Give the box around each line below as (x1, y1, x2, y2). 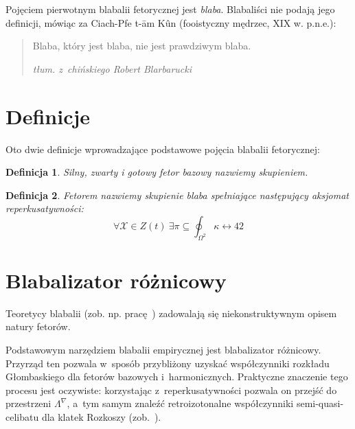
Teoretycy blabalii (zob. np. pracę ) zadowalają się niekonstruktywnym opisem (5, 305, 337, 320)
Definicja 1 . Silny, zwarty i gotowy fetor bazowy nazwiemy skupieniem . (5, 165, 308, 179)
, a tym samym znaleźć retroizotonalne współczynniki (67, 396, 294, 410)
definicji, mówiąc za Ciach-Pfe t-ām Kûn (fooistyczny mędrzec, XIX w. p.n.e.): (5, 15, 336, 30)
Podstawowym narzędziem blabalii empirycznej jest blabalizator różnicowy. (5, 342, 321, 356)
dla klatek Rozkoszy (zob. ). (41, 409, 161, 424)
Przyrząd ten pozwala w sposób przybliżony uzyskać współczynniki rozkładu (5, 356, 330, 370)
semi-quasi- (296, 396, 344, 410)
